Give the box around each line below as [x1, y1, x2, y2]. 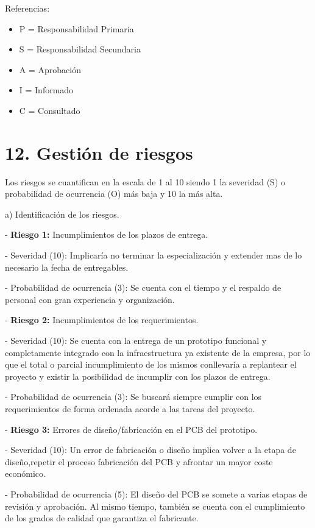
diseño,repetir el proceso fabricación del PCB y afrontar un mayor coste [5, 455, 273, 468]
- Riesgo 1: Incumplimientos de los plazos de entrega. [5, 228, 208, 241]
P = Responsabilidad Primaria [19, 22, 134, 35]
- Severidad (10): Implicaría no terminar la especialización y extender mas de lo [5, 249, 302, 262]
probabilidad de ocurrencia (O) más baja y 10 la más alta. [5, 187, 223, 200]
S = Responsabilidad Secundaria [19, 43, 141, 55]
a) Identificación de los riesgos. [5, 207, 119, 220]
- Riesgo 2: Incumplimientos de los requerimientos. [5, 313, 199, 326]
